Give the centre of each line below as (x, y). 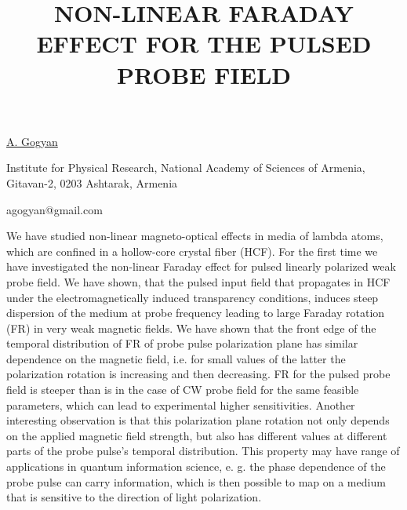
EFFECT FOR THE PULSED (204, 44)
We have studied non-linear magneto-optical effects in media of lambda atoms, (195, 236)
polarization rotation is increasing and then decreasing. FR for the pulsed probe (198, 374)
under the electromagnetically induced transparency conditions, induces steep (193, 297)
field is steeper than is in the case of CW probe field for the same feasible (183, 390)
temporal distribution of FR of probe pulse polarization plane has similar (182, 343)
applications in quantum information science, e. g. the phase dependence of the (196, 466)
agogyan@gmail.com (55, 209)
